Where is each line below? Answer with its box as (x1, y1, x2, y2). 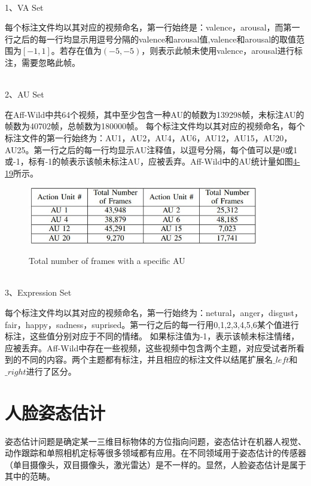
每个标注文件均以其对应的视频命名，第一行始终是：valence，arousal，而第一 (5, 21, 300, 34)
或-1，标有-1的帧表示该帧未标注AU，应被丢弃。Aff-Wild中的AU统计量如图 (5, 155, 293, 168)
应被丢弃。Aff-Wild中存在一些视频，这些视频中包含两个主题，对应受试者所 (5, 341, 297, 354)
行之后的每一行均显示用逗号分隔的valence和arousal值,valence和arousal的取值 (5, 32, 297, 45)
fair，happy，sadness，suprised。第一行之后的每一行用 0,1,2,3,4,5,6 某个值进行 (5, 318, 299, 330)
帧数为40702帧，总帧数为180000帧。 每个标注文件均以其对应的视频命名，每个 (5, 120, 305, 132)
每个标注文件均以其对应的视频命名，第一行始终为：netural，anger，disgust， (5, 306, 303, 318)
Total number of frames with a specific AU (29, 254, 185, 267)
